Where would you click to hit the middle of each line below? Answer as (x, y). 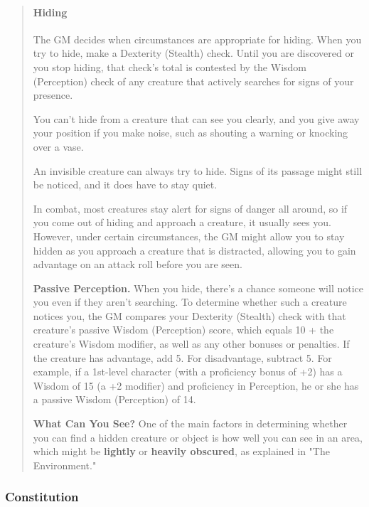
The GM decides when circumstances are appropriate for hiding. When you (197, 39)
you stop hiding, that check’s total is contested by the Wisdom (170, 66)
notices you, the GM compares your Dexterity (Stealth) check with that (189, 315)
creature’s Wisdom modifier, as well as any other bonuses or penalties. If (191, 344)
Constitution (42, 497)
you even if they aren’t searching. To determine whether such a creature (190, 302)
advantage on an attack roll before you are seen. (138, 264)
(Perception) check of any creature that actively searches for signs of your (193, 81)
